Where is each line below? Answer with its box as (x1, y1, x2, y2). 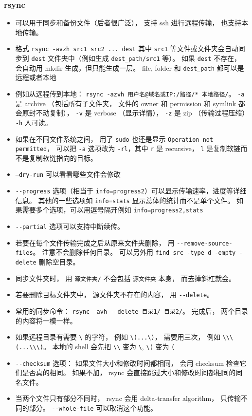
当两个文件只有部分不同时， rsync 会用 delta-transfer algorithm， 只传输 (15, 393, 241, 403)
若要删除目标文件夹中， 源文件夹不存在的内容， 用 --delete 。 (15, 289, 214, 300)
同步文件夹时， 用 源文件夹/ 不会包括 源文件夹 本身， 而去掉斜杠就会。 (15, 273, 236, 283)
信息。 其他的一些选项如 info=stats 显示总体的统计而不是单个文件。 (15, 195, 234, 205)
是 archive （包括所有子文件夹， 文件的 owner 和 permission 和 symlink (15, 98, 236, 108)
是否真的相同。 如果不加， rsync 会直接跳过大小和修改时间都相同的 (22, 367, 236, 378)
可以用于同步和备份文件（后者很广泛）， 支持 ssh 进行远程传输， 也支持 (15, 18, 242, 28)
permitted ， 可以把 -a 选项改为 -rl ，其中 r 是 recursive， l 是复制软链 (15, 143, 241, 153)
